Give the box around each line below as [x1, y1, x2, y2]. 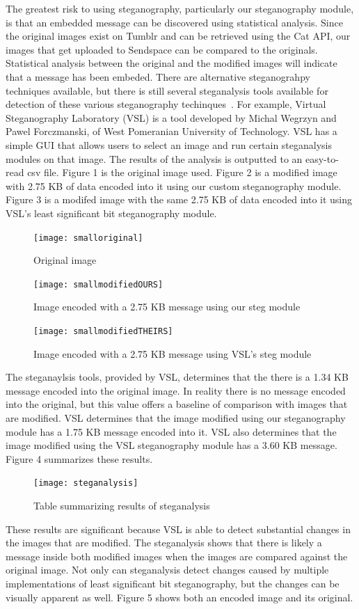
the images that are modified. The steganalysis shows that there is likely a [6, 535, 322, 550]
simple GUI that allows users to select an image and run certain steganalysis [6, 137, 332, 152]
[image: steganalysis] [33, 478, 138, 489]
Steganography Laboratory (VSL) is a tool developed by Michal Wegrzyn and [6, 110, 337, 125]
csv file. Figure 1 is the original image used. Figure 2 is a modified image [27, 165, 337, 180]
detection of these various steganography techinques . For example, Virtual [6, 97, 326, 111]
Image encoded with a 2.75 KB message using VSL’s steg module [33, 346, 312, 361]
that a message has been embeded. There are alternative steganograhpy [6, 69, 310, 84]
